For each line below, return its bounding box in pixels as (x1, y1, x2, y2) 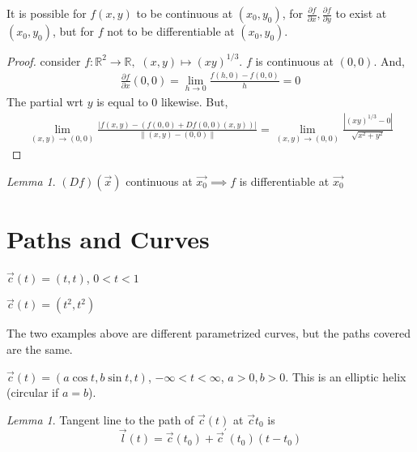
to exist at (335, 5, 387, 21)
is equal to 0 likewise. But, (96, 93, 228, 110)
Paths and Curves (6, 222, 210, 255)
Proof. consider (6, 52, 81, 69)
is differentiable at (239, 172, 330, 189)
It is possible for (6, 5, 87, 21)
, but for (52, 23, 94, 40)
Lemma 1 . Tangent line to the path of (6, 411, 194, 428)
